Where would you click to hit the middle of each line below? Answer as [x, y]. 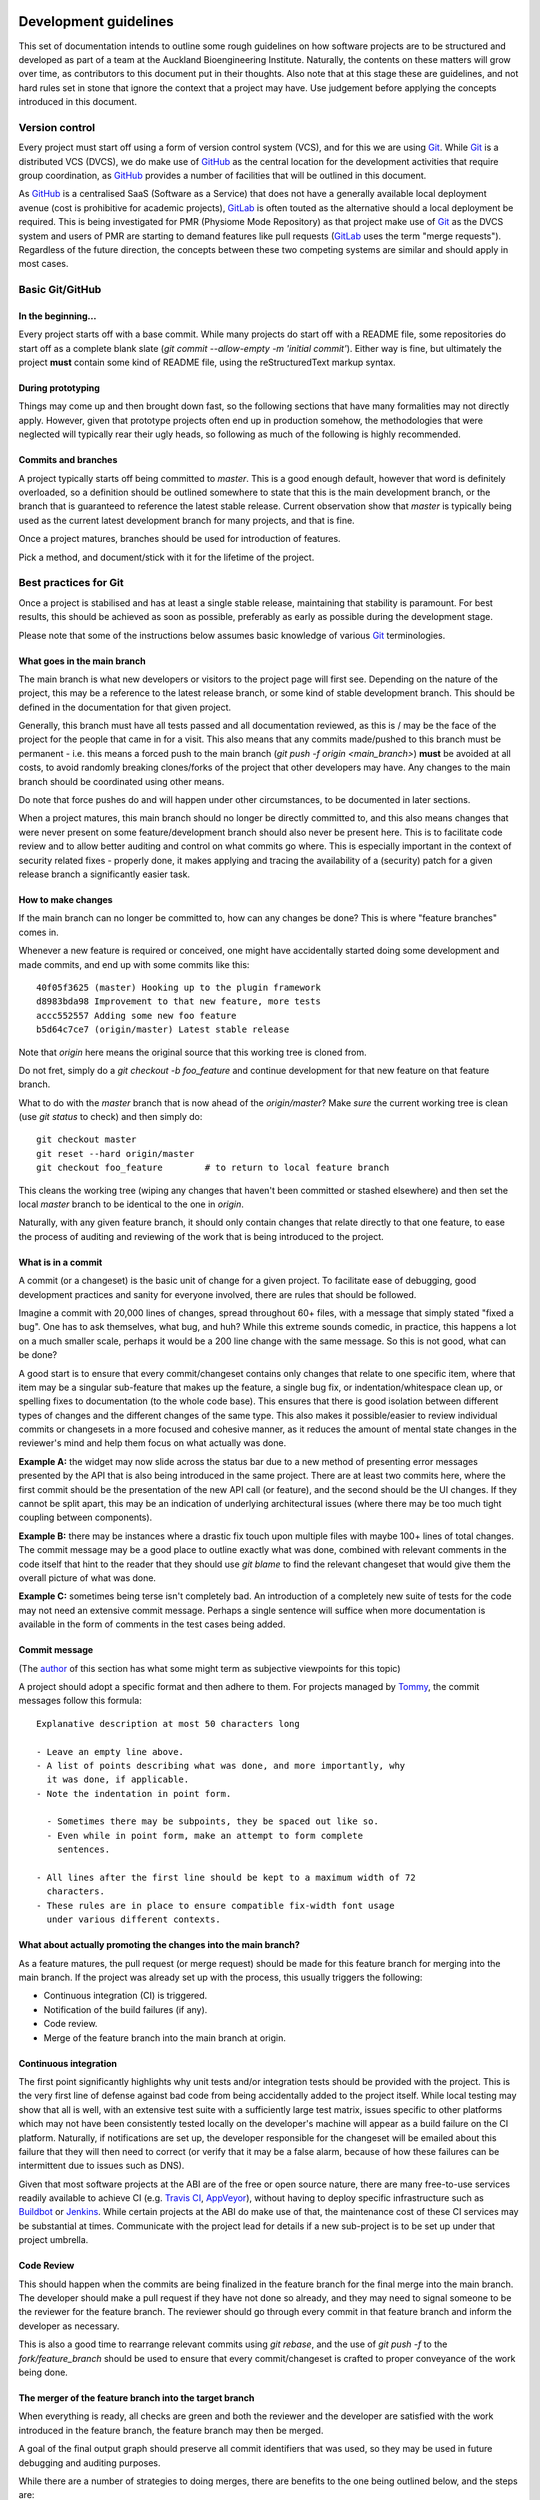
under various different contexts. [134, 1919]
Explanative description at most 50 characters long [168, 1723]
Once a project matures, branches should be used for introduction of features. [179, 539]
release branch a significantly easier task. [104, 874]
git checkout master [86, 1139]
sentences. [83, 1849]
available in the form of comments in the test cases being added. [152, 1624]
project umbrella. [53, 2240]
